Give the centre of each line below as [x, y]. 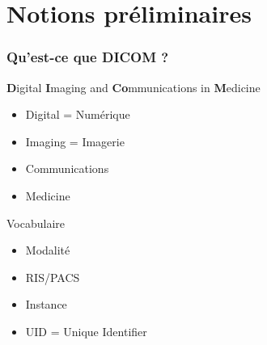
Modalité [48, 250]
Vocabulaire [36, 223]
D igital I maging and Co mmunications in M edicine [133, 87]
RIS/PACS [53, 277]
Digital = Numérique [78, 114]
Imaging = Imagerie [75, 141]
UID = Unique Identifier [86, 331]
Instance [46, 304]
